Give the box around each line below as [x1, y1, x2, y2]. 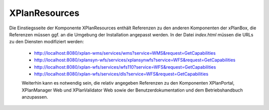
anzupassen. [21, 94, 48, 100]
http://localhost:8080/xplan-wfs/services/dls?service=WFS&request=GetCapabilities [34, 71, 209, 77]
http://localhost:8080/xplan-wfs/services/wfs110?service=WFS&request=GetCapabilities [34, 64, 216, 70]
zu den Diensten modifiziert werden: [9, 39, 84, 45]
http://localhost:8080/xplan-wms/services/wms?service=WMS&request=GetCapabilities [34, 50, 216, 56]
